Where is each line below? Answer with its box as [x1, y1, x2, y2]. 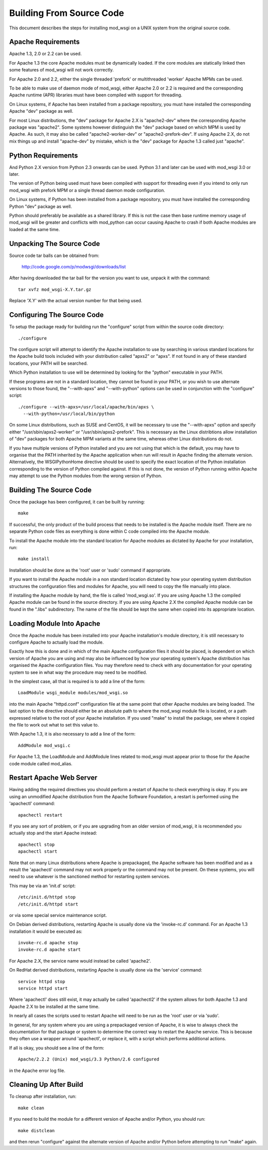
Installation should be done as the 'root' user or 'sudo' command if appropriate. [9, 567, 172, 573]
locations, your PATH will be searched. [9, 360, 88, 366]
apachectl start [18, 849, 58, 854]
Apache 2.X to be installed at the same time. [9, 1003, 100, 1009]
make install [18, 556, 50, 562]
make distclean [18, 1128, 55, 1133]
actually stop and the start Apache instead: [9, 830, 97, 836]
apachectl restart [18, 812, 63, 818]
